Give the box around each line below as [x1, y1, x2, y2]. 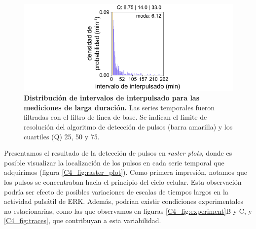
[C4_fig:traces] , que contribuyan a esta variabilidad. [4, 215, 161, 226]
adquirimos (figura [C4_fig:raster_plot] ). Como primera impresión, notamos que [4, 167, 247, 177]
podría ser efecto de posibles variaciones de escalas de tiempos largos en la [4, 186, 228, 196]
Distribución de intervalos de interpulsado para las [24, 93, 200, 103]
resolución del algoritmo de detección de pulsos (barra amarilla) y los [24, 122, 233, 132]
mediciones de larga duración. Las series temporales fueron [24, 102, 215, 112]
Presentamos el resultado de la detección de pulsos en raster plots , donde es [4, 148, 232, 158]
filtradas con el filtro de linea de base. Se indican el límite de [24, 112, 207, 122]
